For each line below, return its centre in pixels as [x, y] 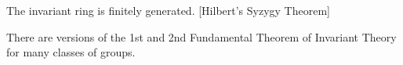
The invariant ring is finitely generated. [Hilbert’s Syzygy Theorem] [168, 10]
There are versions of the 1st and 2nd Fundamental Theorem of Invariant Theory [201, 36]
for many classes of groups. [71, 52]
